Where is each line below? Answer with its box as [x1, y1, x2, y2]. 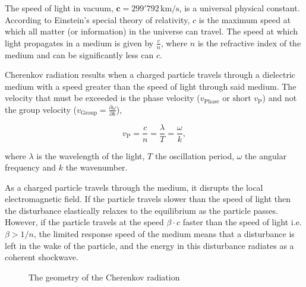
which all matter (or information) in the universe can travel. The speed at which [5, 25, 298, 37]
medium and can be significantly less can [5, 48, 154, 61]
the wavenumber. [65, 161, 128, 174]
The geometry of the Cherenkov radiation [29, 270, 180, 283]
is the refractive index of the [197, 36, 301, 49]
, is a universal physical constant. [179, 2, 300, 14]
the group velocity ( [5, 103, 77, 115]
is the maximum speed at [198, 13, 291, 26]
